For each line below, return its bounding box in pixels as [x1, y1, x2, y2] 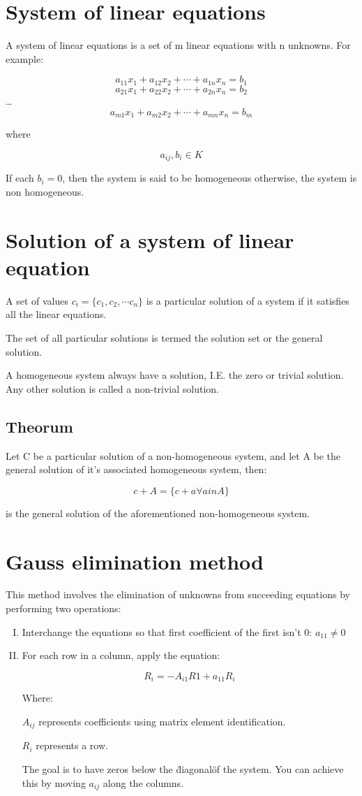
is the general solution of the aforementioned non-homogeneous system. [6, 505, 310, 520]
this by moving [22, 775, 86, 790]
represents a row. [36, 738, 108, 753]
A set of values [6, 293, 68, 307]
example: [6, 51, 44, 66]
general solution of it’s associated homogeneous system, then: [6, 462, 267, 477]
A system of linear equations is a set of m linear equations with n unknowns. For [6, 38, 351, 52]
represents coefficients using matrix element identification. [38, 714, 286, 728]
